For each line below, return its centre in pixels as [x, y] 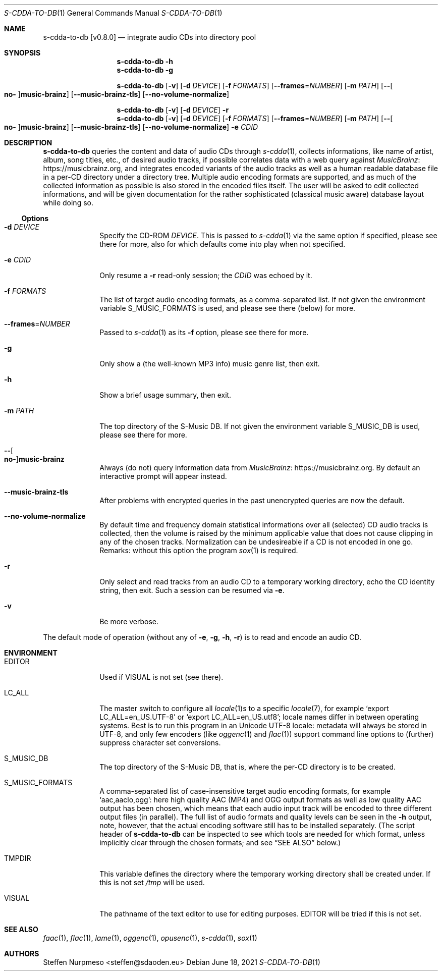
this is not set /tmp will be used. [152, 882]
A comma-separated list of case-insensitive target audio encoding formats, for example [245, 791]
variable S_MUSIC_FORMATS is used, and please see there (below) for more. [228, 308]
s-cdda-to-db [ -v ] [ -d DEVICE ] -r [173, 110]
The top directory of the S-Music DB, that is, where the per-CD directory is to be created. [248, 767]
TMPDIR [18, 858]
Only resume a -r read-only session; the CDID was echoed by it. [206, 275]
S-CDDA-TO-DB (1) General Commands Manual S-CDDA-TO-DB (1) [113, 13]
